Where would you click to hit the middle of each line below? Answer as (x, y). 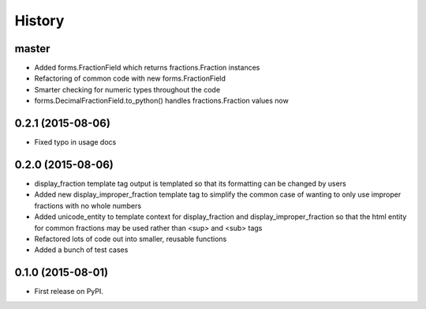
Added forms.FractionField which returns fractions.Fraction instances (147, 68)
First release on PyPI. (69, 292)
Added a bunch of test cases (81, 250)
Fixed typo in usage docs (75, 142)
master (32, 49)
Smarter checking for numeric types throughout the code (127, 89)
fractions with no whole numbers (88, 205)
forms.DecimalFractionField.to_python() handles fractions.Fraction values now (162, 101)
